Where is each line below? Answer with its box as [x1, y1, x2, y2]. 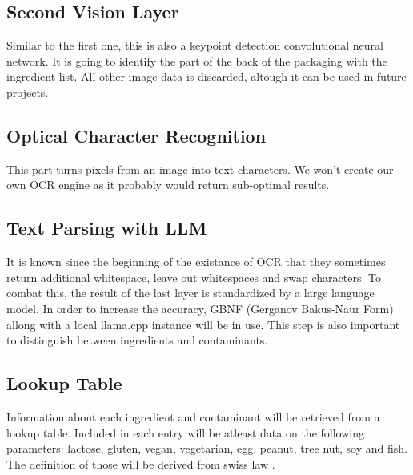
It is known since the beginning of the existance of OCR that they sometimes [6, 253, 386, 270]
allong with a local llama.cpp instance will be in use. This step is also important [6, 316, 400, 332]
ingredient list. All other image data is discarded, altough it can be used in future [6, 68, 407, 85]
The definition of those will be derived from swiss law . [6, 455, 275, 472]
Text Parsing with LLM [6, 215, 207, 240]
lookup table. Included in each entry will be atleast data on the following [6, 424, 364, 441]
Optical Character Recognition [6, 123, 267, 147]
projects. [6, 83, 49, 100]
